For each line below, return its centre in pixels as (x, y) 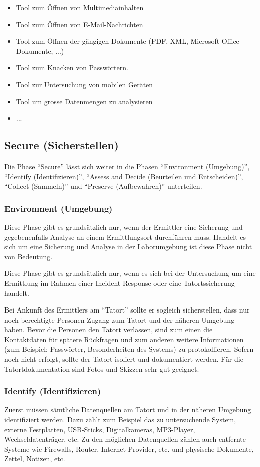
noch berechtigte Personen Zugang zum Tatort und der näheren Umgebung (119, 319)
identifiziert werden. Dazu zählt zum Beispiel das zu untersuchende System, (120, 420)
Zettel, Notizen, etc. (35, 459)
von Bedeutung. (28, 256)
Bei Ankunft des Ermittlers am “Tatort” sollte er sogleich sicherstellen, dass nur (127, 310)
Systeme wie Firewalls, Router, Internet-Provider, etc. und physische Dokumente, (129, 449)
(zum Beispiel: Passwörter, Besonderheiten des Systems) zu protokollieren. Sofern (129, 349)
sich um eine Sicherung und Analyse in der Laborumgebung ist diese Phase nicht (128, 247)
